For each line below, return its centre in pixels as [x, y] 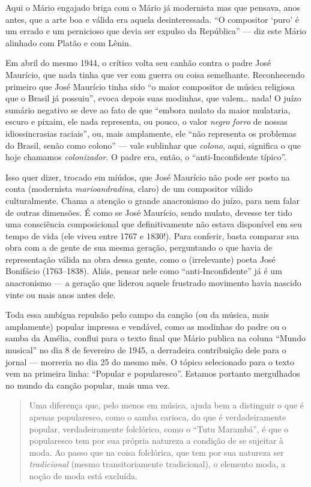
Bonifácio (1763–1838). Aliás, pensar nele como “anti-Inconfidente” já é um [144, 271]
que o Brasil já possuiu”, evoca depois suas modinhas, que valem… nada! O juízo [153, 98]
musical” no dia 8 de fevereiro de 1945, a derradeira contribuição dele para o [146, 350]
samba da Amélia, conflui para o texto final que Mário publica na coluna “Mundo [155, 338]
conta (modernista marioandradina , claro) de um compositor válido [129, 189]
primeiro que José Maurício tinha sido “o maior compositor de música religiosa [150, 86]
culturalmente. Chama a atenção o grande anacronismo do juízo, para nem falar [152, 200]
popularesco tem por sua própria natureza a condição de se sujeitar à [156, 441]
